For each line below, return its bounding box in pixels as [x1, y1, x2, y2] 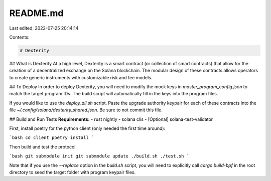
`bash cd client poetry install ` [9, 135, 94, 140]
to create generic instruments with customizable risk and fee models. [9, 74, 153, 80]
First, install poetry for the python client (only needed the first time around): [9, 125, 166, 131]
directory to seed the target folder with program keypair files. [9, 169, 135, 175]
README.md [9, 8, 64, 19]
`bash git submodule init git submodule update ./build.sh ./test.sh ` [9, 153, 190, 159]
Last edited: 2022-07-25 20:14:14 [9, 25, 79, 31]
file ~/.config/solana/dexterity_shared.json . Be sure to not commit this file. [9, 107, 163, 113]
